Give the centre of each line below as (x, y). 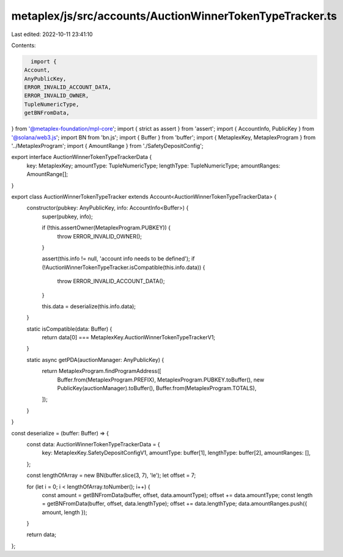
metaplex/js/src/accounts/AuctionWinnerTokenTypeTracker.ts (174, 16)
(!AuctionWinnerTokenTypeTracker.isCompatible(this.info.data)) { (124, 267)
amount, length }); (65, 512)
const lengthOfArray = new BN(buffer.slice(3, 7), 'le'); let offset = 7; (111, 475)
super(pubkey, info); (67, 216)
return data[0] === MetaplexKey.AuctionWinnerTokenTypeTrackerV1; (129, 338)
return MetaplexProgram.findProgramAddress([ (101, 371)
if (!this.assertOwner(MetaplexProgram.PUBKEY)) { (106, 228)
